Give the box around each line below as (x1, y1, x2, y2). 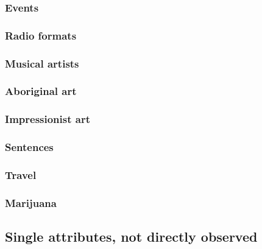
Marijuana (5, 195, 57, 210)
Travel (5, 167, 37, 182)
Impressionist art (5, 111, 91, 127)
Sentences (5, 139, 54, 155)
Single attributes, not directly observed (5, 227, 258, 246)
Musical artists (5, 55, 79, 71)
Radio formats (5, 27, 77, 43)
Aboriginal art (5, 83, 77, 99)
